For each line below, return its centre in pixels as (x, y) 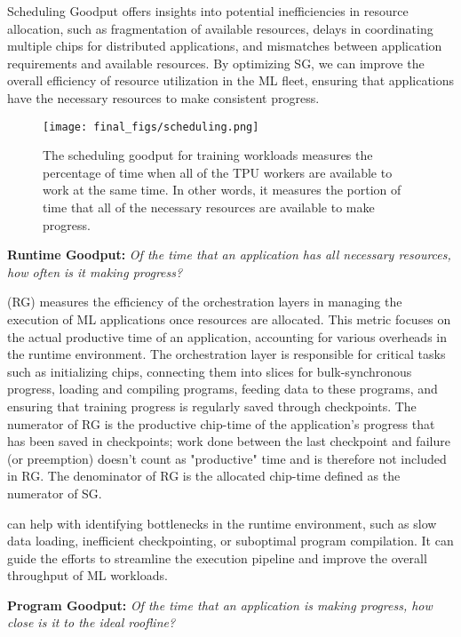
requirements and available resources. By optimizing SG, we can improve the (216, 63)
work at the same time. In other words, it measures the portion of (222, 190)
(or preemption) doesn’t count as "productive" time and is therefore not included (227, 458)
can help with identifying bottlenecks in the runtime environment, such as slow (222, 523)
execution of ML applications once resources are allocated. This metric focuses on (229, 318)
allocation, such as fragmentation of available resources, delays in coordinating (220, 28)
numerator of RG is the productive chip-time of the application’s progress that (221, 423)
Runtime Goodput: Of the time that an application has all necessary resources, (229, 255)
